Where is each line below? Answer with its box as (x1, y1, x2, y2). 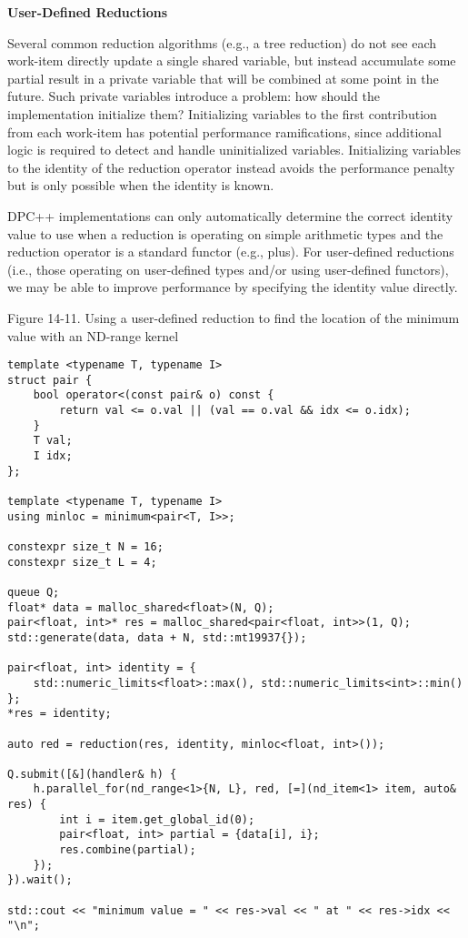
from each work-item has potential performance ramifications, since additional (7, 122, 442, 141)
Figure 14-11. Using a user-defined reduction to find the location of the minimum (7, 308, 460, 327)
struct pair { (7, 373, 93, 387)
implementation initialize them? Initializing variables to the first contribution (7, 104, 437, 123)
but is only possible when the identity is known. (7, 176, 274, 195)
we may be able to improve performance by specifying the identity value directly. (7, 277, 458, 297)
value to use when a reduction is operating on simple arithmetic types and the (7, 224, 443, 243)
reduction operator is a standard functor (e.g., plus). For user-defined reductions (7, 242, 454, 261)
